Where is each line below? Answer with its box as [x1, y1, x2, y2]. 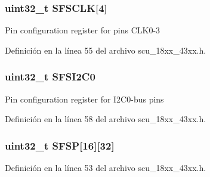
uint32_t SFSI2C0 [5, 69, 95, 84]
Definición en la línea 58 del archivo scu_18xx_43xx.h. [5, 113, 206, 125]
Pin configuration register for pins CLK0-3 [5, 24, 160, 36]
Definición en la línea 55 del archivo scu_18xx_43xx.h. [5, 44, 206, 56]
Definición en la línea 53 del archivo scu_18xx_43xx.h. [5, 162, 206, 174]
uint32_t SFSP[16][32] [5, 138, 115, 153]
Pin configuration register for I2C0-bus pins [5, 92, 164, 105]
